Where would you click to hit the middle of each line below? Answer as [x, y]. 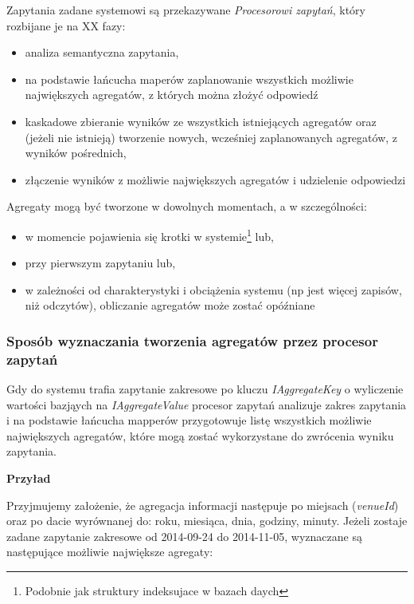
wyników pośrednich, [76, 153]
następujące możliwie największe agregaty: [110, 552]
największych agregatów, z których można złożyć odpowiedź [172, 95]
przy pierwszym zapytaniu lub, [100, 263]
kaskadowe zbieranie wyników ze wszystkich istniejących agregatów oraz [201, 121]
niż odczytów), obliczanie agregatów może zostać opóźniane [170, 305]
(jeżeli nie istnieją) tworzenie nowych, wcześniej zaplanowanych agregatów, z [211, 137]
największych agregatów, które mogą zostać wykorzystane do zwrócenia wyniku [200, 435]
